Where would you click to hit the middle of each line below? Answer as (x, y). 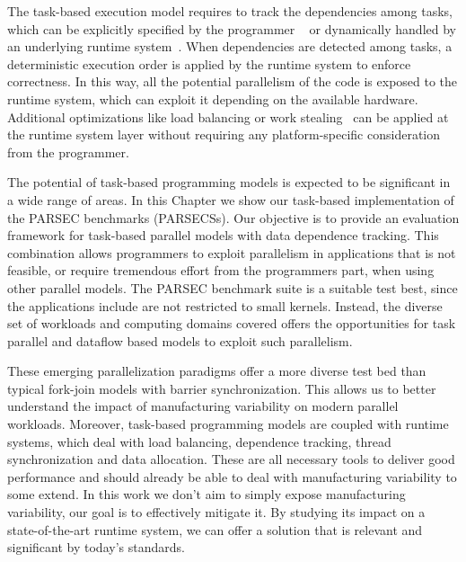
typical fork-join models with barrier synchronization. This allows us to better (222, 388)
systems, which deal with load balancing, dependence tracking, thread (199, 441)
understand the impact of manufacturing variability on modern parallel (203, 406)
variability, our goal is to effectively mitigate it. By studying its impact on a (216, 512)
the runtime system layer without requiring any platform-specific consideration (224, 134)
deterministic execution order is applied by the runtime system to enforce (209, 63)
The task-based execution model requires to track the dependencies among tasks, (230, 11)
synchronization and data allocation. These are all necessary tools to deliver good (231, 459)
